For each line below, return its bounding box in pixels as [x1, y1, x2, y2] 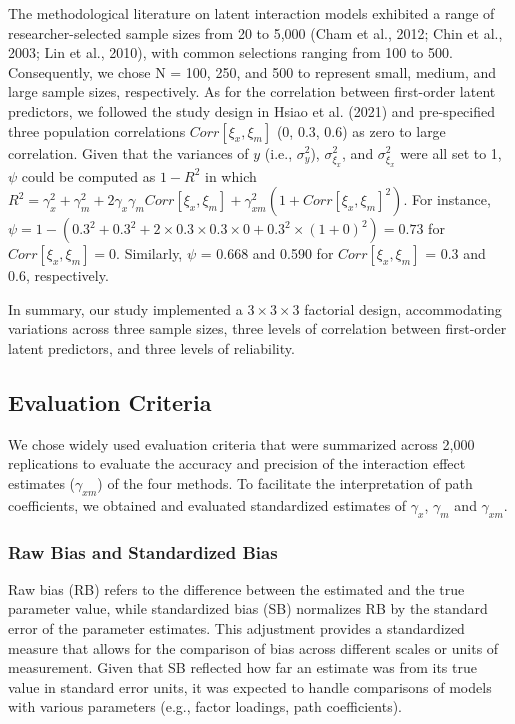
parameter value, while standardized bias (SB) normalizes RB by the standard [8, 598, 488, 619]
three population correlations [8, 120, 186, 141]
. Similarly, [116, 243, 183, 264]
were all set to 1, [400, 142, 502, 163]
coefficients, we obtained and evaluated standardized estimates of [8, 494, 407, 515]
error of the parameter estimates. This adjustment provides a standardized [8, 618, 465, 639]
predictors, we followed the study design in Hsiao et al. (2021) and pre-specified [8, 100, 495, 121]
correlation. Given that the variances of [8, 142, 249, 163]
